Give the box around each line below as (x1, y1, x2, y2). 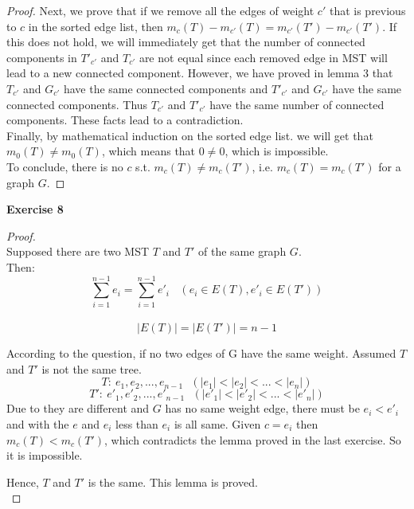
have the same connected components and (63, 80, 268, 96)
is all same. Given (174, 416, 261, 432)
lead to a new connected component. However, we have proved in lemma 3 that (6, 65, 393, 81)
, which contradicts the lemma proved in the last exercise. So (103, 431, 401, 448)
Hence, (6, 473, 39, 490)
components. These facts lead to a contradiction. (6, 112, 244, 128)
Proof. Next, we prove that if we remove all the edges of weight (6, 2, 314, 18)
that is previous (329, 2, 406, 18)
